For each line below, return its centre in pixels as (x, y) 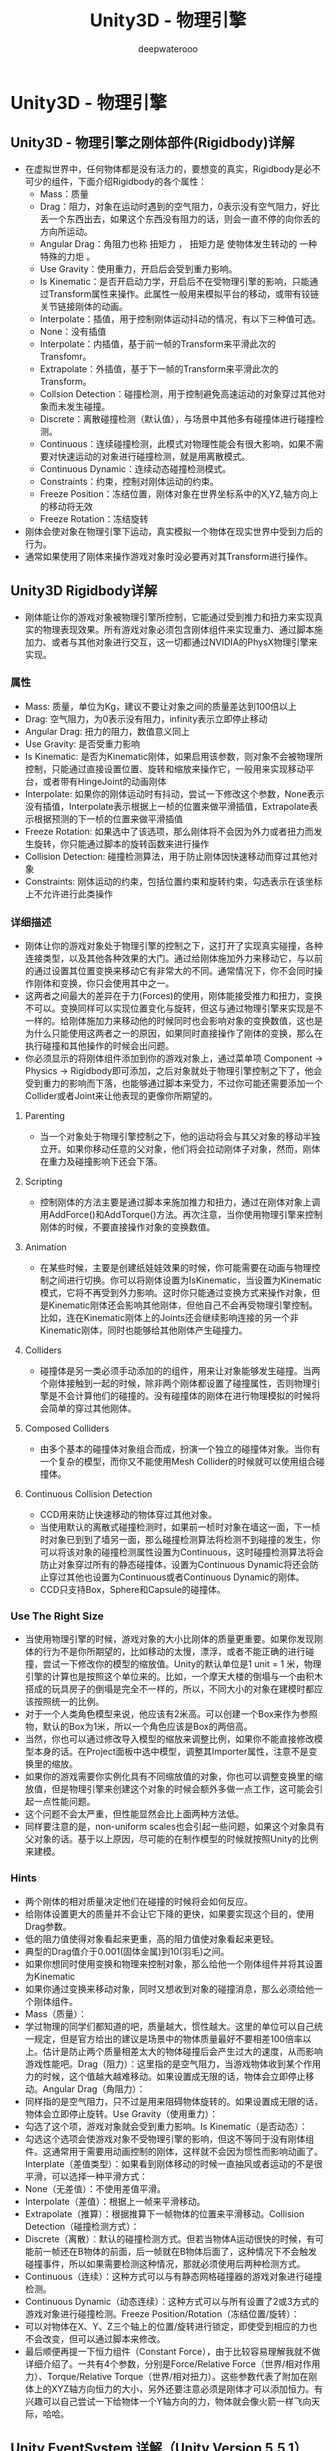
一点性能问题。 (64, 1802)
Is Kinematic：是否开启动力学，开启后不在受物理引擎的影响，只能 (174, 281)
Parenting (44, 1116)
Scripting (43, 1182)
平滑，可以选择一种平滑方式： (86, 2176)
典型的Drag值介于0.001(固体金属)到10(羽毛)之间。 (127, 1951)
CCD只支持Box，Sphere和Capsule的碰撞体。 (133, 1590)
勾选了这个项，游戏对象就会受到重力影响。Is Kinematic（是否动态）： (166, 2126)
